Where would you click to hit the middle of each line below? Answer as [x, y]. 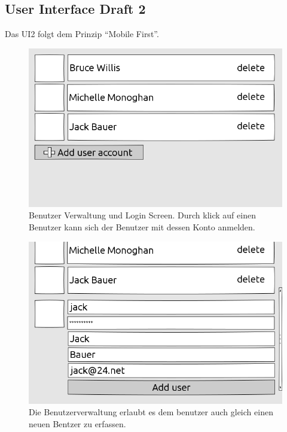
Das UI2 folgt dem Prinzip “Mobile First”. [82, 34]
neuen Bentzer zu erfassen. [77, 423]
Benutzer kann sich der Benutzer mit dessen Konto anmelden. [142, 226]
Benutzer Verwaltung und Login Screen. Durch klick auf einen [142, 215]
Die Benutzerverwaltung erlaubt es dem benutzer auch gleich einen [151, 412]
